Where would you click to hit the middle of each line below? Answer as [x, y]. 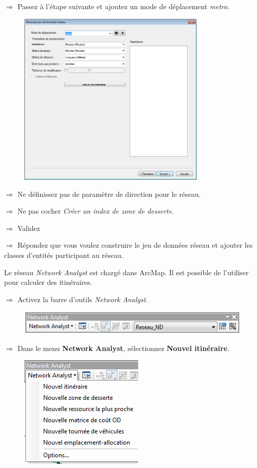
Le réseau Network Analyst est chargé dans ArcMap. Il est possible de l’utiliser [126, 272]
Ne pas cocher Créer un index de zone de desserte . [96, 211]
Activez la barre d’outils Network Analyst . [83, 299]
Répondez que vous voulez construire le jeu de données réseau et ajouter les [135, 245]
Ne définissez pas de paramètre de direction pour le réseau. [109, 194]
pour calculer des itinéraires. [48, 282]
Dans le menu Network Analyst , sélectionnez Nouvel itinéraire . [123, 348]
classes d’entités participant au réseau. [64, 255]
